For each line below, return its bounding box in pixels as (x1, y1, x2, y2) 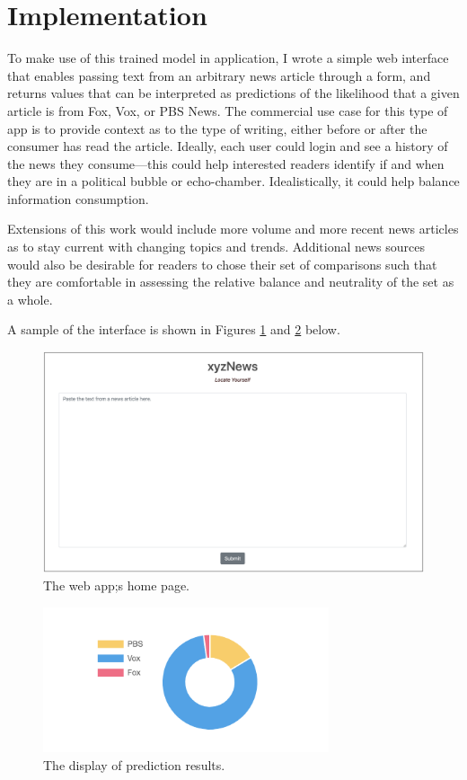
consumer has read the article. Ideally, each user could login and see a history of (7, 137, 448, 155)
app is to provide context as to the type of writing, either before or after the (7, 119, 427, 137)
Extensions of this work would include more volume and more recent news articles (7, 219, 459, 238)
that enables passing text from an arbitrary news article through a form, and (7, 66, 431, 84)
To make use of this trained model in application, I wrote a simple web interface (7, 49, 449, 67)
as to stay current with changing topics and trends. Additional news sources (7, 237, 426, 256)
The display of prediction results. (43, 755, 225, 774)
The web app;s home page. (43, 575, 190, 594)
